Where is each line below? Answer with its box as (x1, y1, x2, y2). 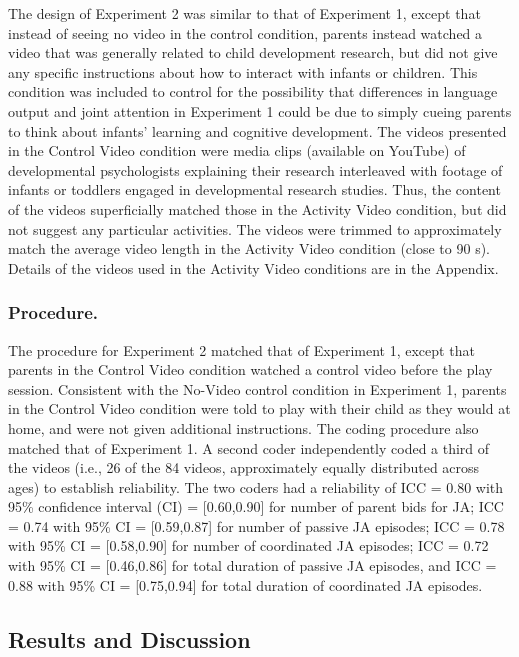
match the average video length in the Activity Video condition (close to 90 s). (8, 238, 490, 259)
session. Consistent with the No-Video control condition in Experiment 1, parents (8, 378, 507, 399)
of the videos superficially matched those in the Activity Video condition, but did (8, 198, 507, 219)
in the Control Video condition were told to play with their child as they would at (8, 398, 511, 419)
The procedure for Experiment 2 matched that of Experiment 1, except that (8, 339, 475, 360)
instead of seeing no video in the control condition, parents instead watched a (8, 22, 483, 43)
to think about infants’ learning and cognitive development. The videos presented (8, 120, 507, 141)
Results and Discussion (8, 623, 251, 654)
